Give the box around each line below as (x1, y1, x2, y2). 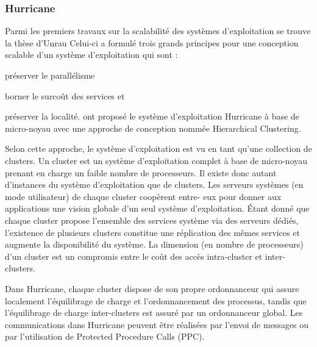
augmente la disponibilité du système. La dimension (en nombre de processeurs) (5, 238, 304, 251)
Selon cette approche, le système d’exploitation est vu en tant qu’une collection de (5, 142, 312, 155)
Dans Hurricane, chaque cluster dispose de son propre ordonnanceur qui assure (5, 282, 299, 295)
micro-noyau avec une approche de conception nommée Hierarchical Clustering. (5, 121, 301, 134)
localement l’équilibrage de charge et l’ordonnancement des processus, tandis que (5, 294, 307, 307)
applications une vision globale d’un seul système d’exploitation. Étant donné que (5, 202, 310, 215)
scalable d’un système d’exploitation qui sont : (5, 48, 178, 61)
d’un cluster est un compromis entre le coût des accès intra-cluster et (5, 249, 263, 262)
